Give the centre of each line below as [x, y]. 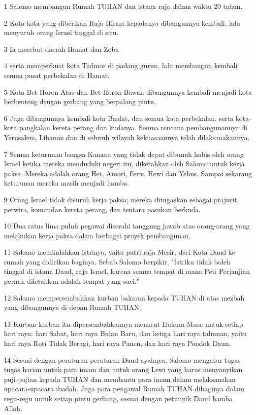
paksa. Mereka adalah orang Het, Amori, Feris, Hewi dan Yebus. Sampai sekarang [128, 173]
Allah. [13, 408]
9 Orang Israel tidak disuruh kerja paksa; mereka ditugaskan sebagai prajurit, [122, 199]
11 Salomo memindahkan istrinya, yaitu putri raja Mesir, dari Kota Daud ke [120, 252]
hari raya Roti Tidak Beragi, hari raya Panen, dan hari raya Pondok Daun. [117, 343]
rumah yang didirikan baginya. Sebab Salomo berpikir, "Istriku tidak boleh [117, 261]
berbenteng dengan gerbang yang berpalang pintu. [80, 101]
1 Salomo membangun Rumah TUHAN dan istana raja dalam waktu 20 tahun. [123, 6]
